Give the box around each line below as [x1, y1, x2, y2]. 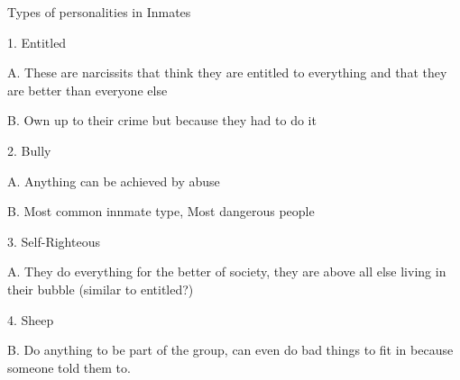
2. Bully [7, 140, 51, 159]
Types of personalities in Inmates [7, 3, 191, 21]
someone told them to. [7, 357, 131, 376]
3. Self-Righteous [7, 231, 100, 250]
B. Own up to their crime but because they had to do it [7, 111, 317, 130]
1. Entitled [7, 32, 67, 51]
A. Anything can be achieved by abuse [7, 171, 220, 190]
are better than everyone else [7, 80, 168, 99]
